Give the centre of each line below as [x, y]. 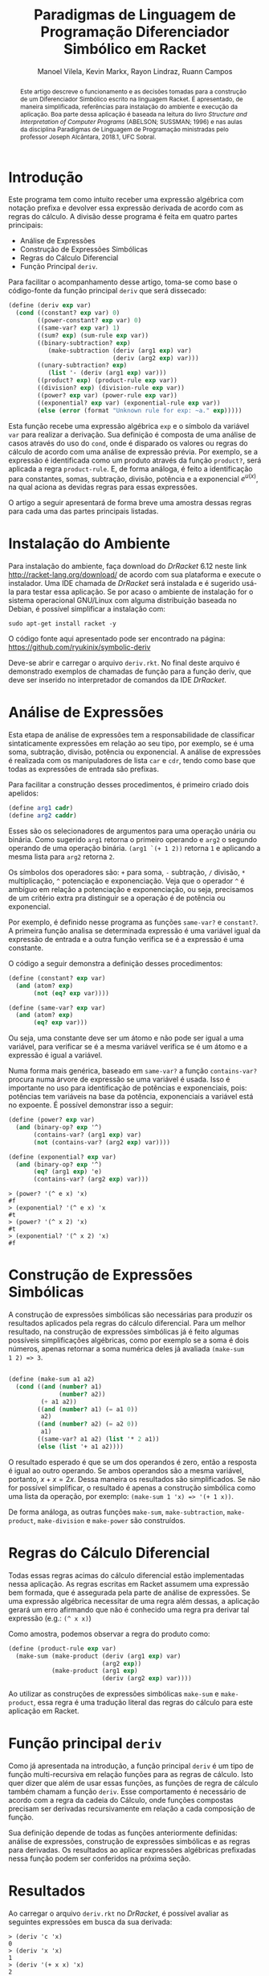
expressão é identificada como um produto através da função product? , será [135, 460]
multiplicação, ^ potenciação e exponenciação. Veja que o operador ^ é [126, 881]
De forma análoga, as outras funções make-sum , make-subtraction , [117, 1512]
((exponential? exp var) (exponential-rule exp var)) [129, 403]
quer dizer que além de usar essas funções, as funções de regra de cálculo [133, 1783]
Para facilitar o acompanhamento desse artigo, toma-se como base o [123, 282]
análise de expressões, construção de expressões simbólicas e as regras [129, 1841]
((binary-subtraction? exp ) [84, 343]
